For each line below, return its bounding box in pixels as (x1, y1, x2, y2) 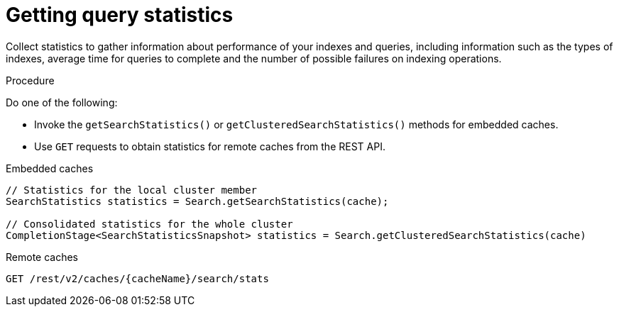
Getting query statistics (6, 3, 234, 27)
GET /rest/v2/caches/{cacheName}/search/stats (6, 272, 269, 284)
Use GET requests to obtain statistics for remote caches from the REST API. (34, 140, 385, 152)
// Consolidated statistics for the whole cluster (6, 218, 293, 230)
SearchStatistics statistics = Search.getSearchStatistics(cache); (6, 195, 389, 207)
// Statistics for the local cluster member (6, 184, 258, 196)
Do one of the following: (6, 96, 118, 108)
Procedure (6, 74, 55, 87)
